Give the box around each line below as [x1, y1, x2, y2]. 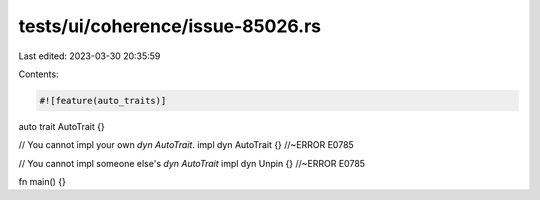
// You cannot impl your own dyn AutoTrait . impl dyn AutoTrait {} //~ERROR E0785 [18, 139, 354, 151]
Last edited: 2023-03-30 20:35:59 [18, 50, 161, 62]
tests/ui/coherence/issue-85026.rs [18, 15, 322, 37]
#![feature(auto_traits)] [39, 95, 167, 106]
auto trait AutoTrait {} [18, 120, 105, 132]
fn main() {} [18, 176, 67, 188]
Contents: [18, 68, 59, 80]
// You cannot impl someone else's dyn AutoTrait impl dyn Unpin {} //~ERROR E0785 [18, 157, 365, 169]
